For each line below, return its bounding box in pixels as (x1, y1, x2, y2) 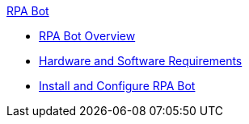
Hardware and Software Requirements (39, 54, 243, 68)
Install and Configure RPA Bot (39, 79, 196, 93)
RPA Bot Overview (39, 29, 136, 43)
